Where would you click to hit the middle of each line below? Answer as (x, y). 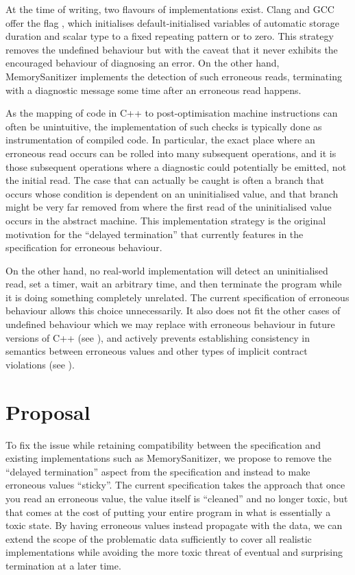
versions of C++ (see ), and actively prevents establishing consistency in (158, 337)
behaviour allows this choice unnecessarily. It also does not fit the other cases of (173, 310)
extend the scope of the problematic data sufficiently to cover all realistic (159, 538)
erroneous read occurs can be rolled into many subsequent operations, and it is (171, 153)
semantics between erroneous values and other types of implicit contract (157, 351)
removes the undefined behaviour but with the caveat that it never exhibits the (172, 49)
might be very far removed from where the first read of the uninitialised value (169, 207)
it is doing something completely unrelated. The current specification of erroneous (177, 297)
